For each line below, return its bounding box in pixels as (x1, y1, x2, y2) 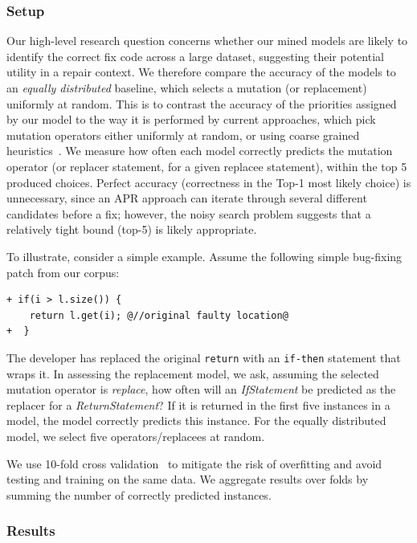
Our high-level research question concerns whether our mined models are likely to (6, 32, 408, 49)
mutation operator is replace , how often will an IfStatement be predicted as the (6, 381, 396, 398)
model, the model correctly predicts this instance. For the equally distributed (6, 412, 386, 429)
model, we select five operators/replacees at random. (6, 427, 265, 444)
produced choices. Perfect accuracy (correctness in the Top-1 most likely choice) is (6, 174, 411, 190)
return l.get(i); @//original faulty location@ (29, 309, 288, 321)
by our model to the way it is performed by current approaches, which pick (6, 111, 376, 128)
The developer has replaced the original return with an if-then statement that (6, 349, 401, 365)
